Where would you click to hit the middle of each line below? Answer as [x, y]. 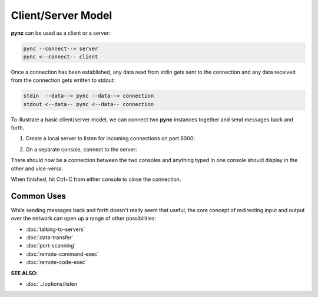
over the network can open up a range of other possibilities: [83, 219]
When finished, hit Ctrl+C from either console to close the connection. [96, 179]
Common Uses [39, 196]
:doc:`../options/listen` [52, 284]
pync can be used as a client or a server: [61, 33]
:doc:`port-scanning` [51, 246]
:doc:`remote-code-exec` [56, 262]
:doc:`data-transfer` [49, 237]
